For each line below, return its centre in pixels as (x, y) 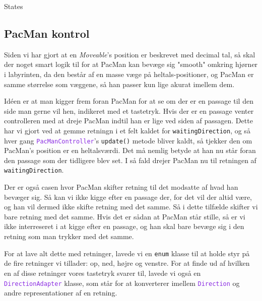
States (14, 6)
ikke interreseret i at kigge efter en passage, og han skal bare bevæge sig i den (124, 226)
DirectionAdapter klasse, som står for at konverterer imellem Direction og (122, 283)
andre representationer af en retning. (61, 293)
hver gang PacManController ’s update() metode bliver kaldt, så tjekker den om (128, 140)
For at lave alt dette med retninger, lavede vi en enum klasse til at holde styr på (127, 253)
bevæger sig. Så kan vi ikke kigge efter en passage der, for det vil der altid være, (128, 197)
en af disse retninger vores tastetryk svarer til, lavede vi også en (103, 273)
